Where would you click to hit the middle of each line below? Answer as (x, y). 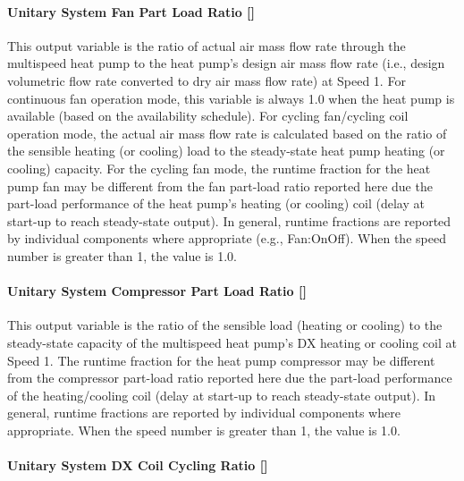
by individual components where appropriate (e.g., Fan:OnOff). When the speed (227, 238)
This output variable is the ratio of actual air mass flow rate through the (207, 45)
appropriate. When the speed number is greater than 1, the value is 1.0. (204, 430)
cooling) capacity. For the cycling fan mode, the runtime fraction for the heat (219, 168)
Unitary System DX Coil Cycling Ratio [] (138, 465)
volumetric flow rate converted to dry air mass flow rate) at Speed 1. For (207, 80)
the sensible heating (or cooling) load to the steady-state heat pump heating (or (226, 151)
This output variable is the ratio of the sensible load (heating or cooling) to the (225, 325)
